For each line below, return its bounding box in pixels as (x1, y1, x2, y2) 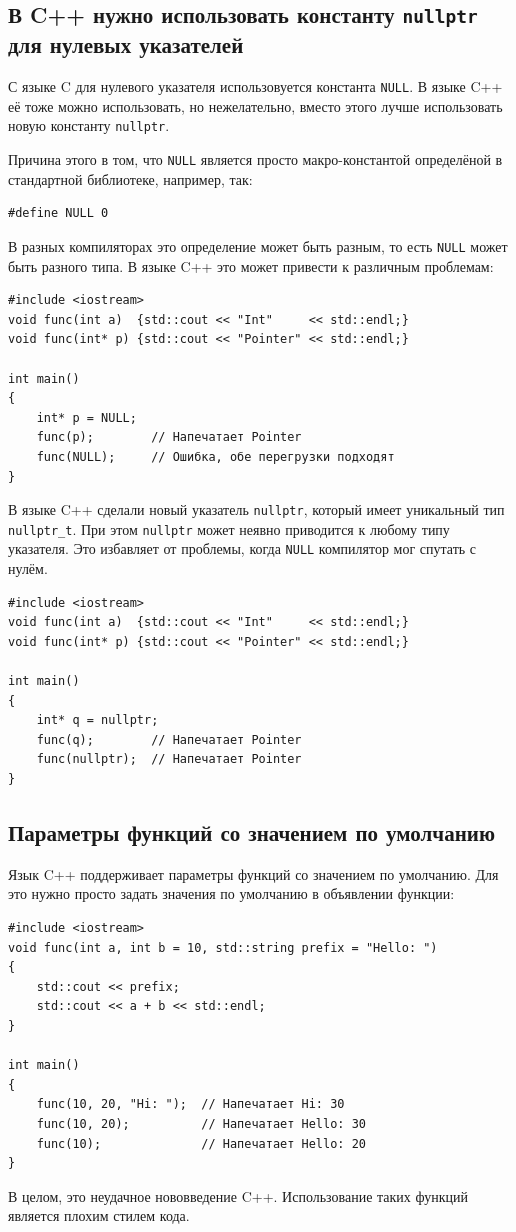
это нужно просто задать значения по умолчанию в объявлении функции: (8, 883, 455, 904)
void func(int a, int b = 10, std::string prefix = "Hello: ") (8, 940, 438, 955)
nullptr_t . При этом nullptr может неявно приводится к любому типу (8, 518, 450, 539)
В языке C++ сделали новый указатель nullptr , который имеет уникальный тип (8, 499, 505, 520)
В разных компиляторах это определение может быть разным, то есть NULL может (8, 235, 508, 256)
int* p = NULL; (36, 410, 137, 425)
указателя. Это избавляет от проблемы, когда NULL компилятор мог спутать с (8, 538, 477, 559)
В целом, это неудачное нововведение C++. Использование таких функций (8, 1185, 468, 1206)
